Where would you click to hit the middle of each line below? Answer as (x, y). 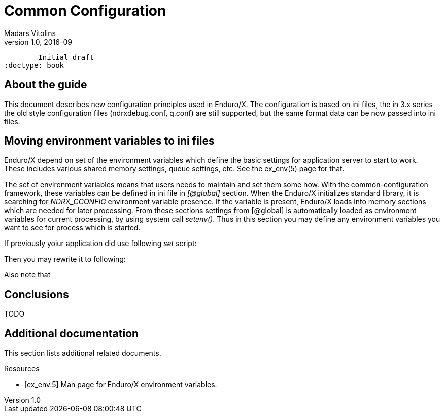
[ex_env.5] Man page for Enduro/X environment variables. (121, 385)
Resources (22, 369)
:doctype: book (34, 65)
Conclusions (37, 294)
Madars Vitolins (30, 33)
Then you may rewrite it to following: (65, 259)
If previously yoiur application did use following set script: (100, 244)
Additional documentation (72, 333)
